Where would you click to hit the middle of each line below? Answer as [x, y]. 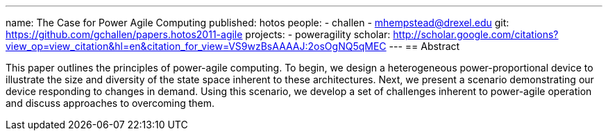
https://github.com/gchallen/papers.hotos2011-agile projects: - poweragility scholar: [198, 34]
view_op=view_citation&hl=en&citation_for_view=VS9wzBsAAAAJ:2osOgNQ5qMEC [196, 46]
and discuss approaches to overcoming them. [110, 103]
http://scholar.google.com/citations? [476, 34]
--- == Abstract [424, 46]
